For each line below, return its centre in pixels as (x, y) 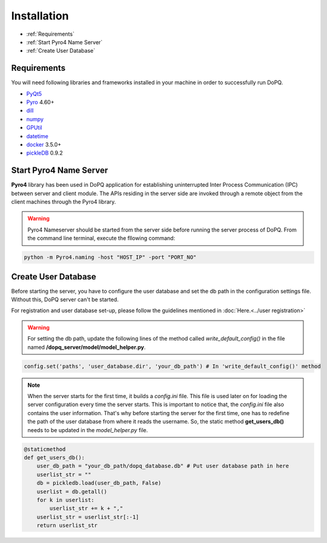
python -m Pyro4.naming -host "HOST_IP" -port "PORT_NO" (110, 257)
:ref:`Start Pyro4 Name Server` (64, 42)
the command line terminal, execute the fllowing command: (101, 238)
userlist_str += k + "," (86, 508)
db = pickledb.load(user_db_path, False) (99, 483)
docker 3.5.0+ (44, 144)
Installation (40, 16)
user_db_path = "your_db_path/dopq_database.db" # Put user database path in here (163, 466)
